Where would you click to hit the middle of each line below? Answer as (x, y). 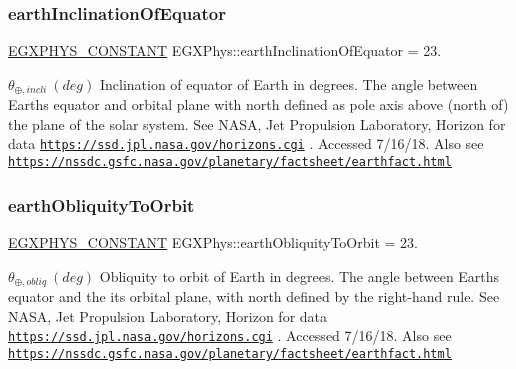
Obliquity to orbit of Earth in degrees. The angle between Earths (299, 275)
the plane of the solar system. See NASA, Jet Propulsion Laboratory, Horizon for (257, 123)
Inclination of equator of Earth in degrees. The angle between (288, 83)
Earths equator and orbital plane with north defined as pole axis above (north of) (258, 104)
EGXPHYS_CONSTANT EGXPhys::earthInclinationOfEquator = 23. (225, 50)
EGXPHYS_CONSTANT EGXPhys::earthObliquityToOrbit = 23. (213, 241)
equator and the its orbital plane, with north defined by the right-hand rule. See (254, 296)
